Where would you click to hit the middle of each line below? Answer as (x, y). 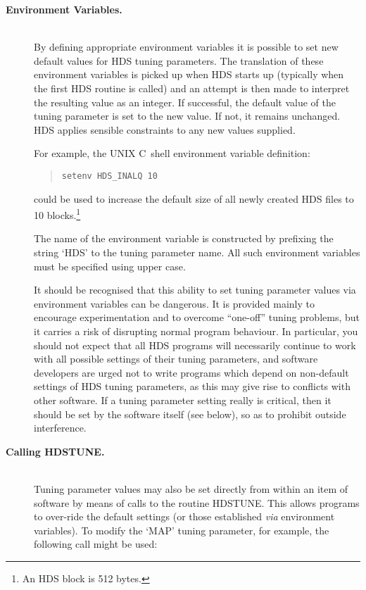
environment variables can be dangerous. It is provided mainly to (175, 303)
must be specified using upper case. (110, 266)
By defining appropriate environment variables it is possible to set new (186, 47)
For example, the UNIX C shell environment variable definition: (172, 153)
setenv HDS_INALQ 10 (109, 176)
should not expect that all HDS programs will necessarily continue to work (195, 345)
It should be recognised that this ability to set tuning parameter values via (195, 290)
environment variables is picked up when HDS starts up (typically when (189, 74)
